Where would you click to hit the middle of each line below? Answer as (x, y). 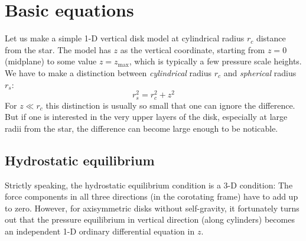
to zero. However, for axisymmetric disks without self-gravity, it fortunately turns (152, 208)
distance (271, 38)
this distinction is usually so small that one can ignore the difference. (170, 105)
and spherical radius (260, 72)
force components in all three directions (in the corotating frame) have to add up (152, 196)
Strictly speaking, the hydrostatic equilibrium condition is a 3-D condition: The (149, 185)
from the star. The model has (58, 49)
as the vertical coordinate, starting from (193, 49)
